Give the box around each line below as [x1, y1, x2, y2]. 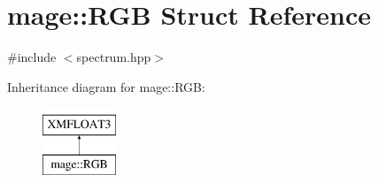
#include [7, 48, 57, 66]
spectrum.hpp [76, 48, 151, 66]
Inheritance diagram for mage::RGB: [7, 77, 205, 95]
